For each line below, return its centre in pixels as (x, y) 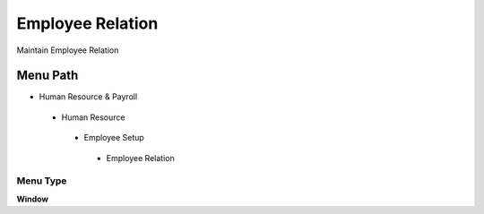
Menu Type (42, 181)
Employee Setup (114, 138)
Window (33, 199)
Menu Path (48, 76)
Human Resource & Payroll (88, 97)
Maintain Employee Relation (68, 50)
